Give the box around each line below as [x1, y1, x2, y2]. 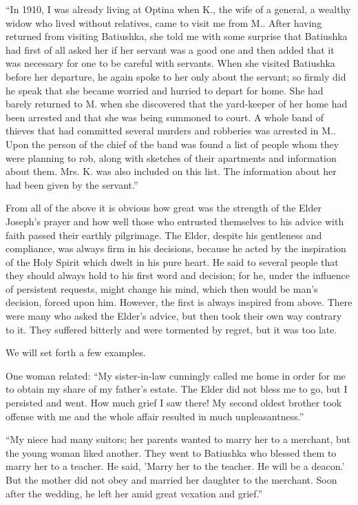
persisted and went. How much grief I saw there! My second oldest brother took [6, 395, 342, 410]
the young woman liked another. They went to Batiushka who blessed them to [6, 445, 337, 460]
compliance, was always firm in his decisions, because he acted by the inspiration [6, 241, 346, 256]
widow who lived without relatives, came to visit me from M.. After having [6, 15, 322, 30]
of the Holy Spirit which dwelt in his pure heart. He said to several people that [6, 254, 339, 269]
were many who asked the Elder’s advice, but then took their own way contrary [6, 309, 342, 323]
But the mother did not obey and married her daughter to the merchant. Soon [6, 473, 337, 486]
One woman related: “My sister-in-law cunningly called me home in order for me [6, 368, 346, 382]
